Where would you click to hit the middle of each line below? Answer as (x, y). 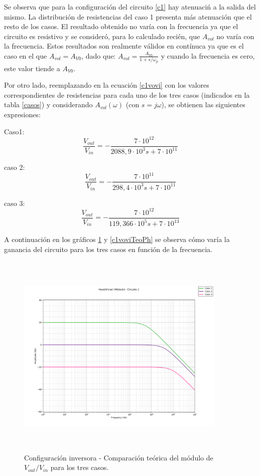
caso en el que (26, 55)
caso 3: (15, 203)
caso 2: (15, 167)
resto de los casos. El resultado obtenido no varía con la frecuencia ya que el (121, 26)
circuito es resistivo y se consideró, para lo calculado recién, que (102, 36)
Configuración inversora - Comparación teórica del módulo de (119, 457)
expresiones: (22, 114)
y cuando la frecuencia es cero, (208, 55)
